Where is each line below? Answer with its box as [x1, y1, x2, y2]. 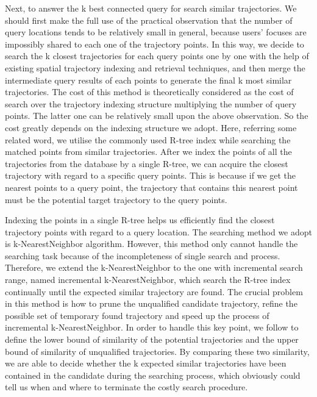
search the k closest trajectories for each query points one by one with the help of [5, 49, 309, 62]
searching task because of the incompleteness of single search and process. [5, 249, 280, 262]
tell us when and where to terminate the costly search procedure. [5, 381, 248, 393]
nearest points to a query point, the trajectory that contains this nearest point [5, 181, 298, 193]
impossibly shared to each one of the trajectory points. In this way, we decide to [5, 37, 304, 50]
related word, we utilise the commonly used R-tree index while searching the [5, 133, 291, 146]
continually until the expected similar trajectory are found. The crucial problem [5, 285, 303, 298]
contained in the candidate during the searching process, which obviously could [5, 368, 301, 381]
